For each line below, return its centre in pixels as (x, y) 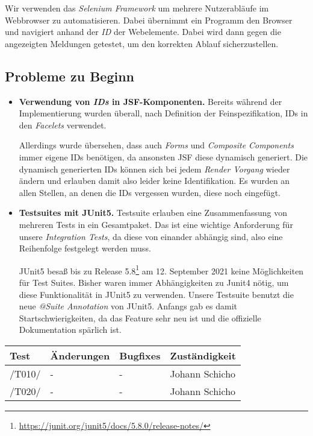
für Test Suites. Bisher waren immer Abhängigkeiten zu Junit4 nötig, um (154, 282)
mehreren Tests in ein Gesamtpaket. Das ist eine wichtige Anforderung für (156, 224)
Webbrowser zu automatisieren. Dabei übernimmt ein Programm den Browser (149, 20)
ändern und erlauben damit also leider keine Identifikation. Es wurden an (154, 181)
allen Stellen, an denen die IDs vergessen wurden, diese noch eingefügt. (150, 192)
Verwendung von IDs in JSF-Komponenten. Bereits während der (150, 101)
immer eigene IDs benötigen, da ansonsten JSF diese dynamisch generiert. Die (163, 156)
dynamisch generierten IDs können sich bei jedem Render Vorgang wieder (154, 169)
